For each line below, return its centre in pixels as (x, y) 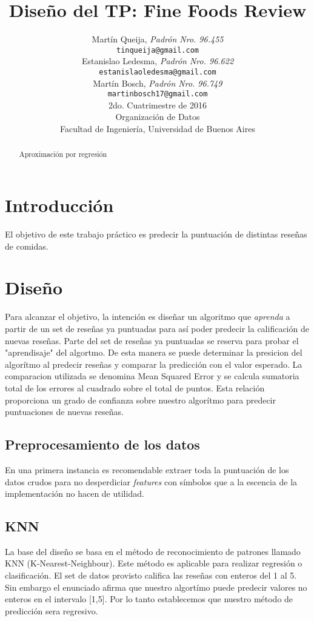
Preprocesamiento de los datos (102, 444)
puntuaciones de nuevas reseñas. (64, 412)
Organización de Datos (158, 117)
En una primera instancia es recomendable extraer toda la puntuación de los (147, 469)
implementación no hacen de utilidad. (75, 493)
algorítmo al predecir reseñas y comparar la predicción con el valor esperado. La (154, 364)
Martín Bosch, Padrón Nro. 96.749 (158, 83)
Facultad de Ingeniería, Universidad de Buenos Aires (158, 129)
